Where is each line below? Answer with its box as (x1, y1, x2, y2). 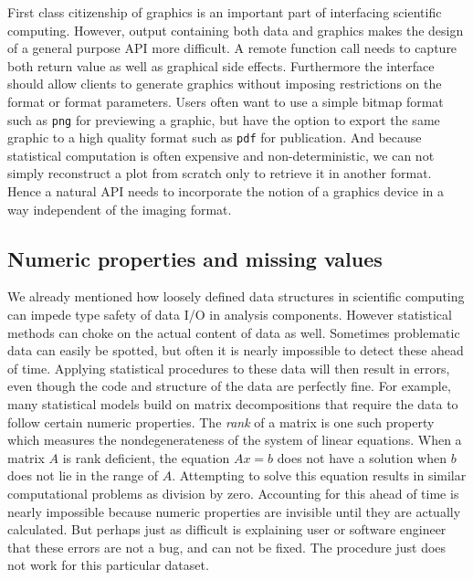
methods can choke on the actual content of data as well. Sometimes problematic (7, 322, 460, 342)
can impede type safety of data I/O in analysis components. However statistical (7, 305, 452, 324)
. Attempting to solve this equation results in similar (172, 466, 467, 485)
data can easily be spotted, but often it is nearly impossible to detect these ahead (7, 341, 464, 360)
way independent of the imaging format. (7, 199, 232, 218)
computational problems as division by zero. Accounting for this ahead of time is (7, 483, 459, 502)
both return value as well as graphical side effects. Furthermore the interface (7, 56, 435, 75)
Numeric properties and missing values (7, 244, 383, 272)
